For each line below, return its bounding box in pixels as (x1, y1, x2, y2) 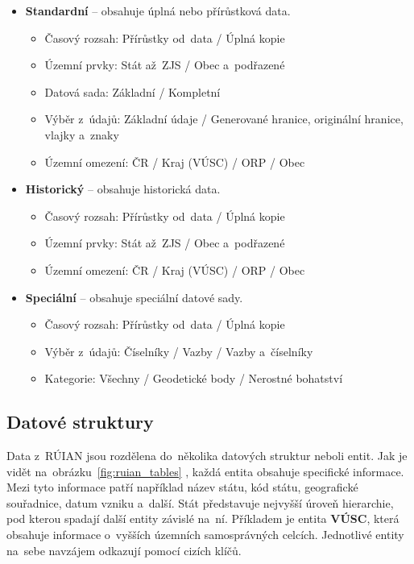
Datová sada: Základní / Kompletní (44, 83, 221, 100)
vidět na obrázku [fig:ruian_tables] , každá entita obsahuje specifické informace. (6, 462, 404, 479)
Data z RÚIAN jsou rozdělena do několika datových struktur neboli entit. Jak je (6, 447, 408, 464)
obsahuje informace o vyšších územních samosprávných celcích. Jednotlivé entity (6, 526, 404, 543)
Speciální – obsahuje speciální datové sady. (25, 288, 243, 305)
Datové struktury (6, 409, 154, 434)
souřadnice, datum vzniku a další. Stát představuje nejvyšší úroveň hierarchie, (6, 494, 394, 511)
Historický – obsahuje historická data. (25, 180, 221, 197)
